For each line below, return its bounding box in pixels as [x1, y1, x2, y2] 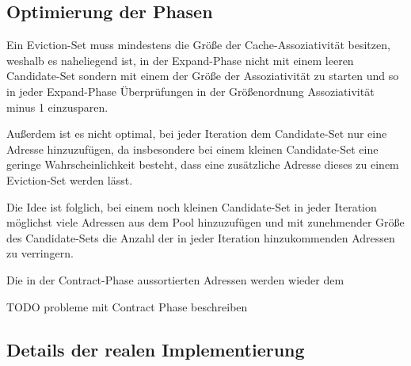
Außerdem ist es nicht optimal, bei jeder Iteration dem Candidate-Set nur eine [6, 125, 387, 142]
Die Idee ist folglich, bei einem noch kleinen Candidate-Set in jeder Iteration [6, 198, 377, 215]
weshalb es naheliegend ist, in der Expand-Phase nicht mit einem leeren [6, 51, 354, 68]
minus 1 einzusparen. [6, 98, 108, 115]
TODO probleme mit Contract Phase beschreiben [6, 298, 248, 315]
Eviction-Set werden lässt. [6, 171, 133, 188]
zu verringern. [6, 245, 74, 261]
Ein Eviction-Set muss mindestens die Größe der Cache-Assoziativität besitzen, [6, 36, 390, 53]
